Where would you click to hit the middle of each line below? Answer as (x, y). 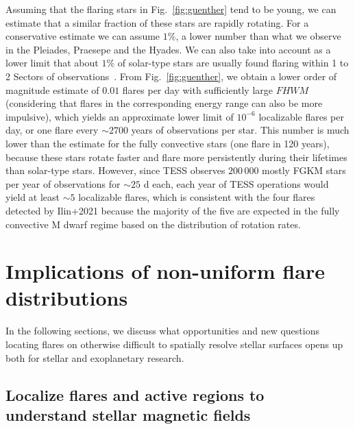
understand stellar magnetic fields (128, 414)
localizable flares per (301, 116)
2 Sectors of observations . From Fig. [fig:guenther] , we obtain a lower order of (171, 76)
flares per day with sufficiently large (198, 89)
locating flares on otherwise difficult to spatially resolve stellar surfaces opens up (174, 344)
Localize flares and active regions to (135, 394)
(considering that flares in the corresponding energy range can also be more (164, 103)
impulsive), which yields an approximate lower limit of (120, 116)
